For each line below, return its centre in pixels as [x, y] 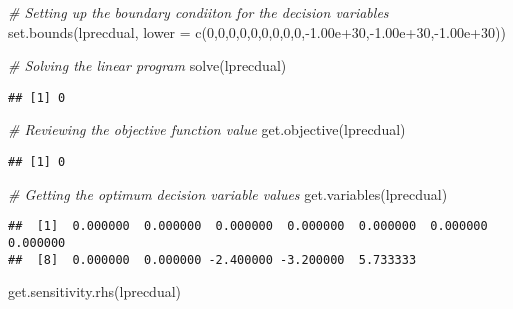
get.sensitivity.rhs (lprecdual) [95, 291]
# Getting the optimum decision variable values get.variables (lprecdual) [228, 193]
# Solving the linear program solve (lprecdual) [147, 65]
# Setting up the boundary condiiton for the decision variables [198, 12]
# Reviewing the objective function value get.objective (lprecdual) [207, 129]
